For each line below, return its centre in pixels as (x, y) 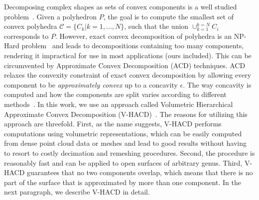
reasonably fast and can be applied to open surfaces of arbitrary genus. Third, (123, 162)
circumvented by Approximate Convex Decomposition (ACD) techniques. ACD (125, 65)
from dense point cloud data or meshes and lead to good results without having (126, 143)
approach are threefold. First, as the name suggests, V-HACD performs (113, 124)
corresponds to (26, 36)
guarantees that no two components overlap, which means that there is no (140, 172)
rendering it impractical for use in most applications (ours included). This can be (128, 55)
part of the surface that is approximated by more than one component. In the (123, 182)
